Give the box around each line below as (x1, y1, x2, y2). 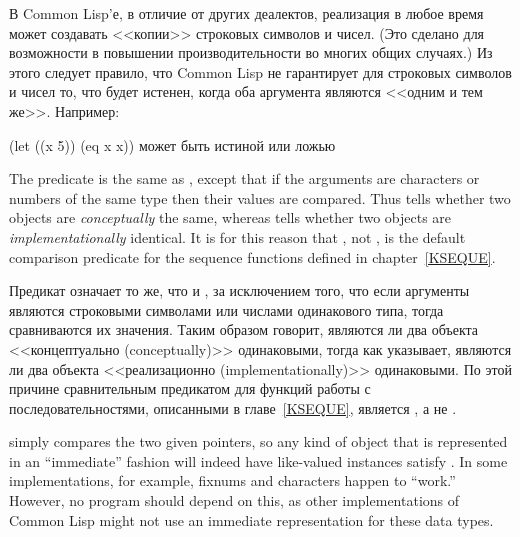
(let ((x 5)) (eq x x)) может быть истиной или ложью (9, 134, 336, 155)
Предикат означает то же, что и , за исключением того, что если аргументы (9, 280, 470, 301)
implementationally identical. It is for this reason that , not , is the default (9, 226, 466, 247)
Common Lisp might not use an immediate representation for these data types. (9, 509, 494, 530)
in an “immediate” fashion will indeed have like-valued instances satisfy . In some (9, 450, 508, 471)
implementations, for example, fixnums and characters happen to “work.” (9, 470, 456, 491)
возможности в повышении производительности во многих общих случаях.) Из (9, 42, 493, 63)
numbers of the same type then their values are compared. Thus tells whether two (9, 187, 511, 208)
